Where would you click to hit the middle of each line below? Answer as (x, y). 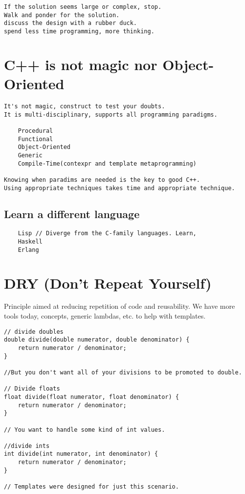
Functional (35, 139)
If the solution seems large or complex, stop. (83, 7)
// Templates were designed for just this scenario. (91, 487)
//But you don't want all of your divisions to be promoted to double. (123, 372)
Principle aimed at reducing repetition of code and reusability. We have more (120, 306)
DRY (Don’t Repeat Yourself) (108, 283)
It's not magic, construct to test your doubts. (85, 106)
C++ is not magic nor (81, 64)
